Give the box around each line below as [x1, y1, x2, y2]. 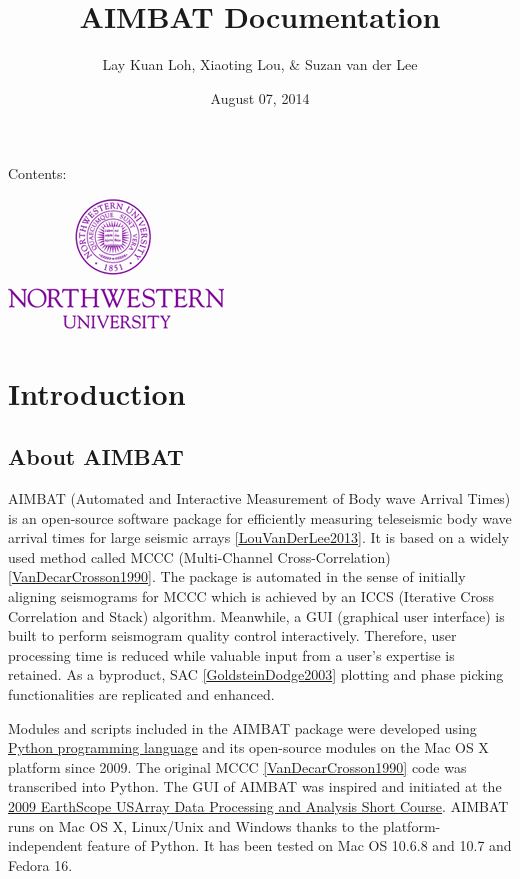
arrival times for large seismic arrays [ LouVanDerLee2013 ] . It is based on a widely [8, 527, 510, 548]
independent [8, 835, 83, 856]
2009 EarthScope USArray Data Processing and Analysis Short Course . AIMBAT [8, 795, 509, 816]
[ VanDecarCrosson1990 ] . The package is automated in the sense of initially [8, 566, 466, 587]
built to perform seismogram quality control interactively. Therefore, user [8, 625, 457, 646]
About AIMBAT [8, 441, 184, 472]
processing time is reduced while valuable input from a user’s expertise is [8, 644, 455, 665]
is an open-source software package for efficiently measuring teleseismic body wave [8, 507, 512, 528]
